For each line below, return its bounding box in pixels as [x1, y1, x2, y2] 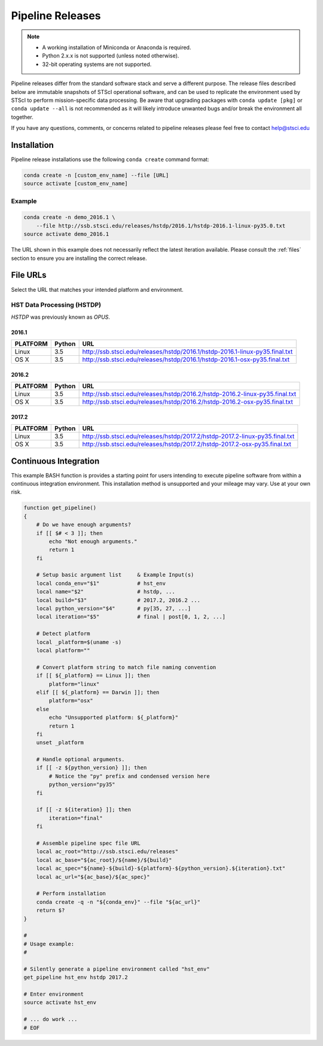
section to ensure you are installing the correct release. [11, 255, 147, 262]
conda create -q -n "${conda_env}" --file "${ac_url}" [36, 899, 200, 905]
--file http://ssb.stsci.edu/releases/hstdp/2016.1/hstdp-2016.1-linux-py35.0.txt [36, 222, 286, 229]
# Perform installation [36, 890, 106, 897]
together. [11, 113, 34, 120]
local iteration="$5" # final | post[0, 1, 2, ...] [36, 613, 226, 620]
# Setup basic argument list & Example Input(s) [36, 572, 194, 578]
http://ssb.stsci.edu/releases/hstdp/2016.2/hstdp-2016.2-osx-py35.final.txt [82, 398, 293, 406]
